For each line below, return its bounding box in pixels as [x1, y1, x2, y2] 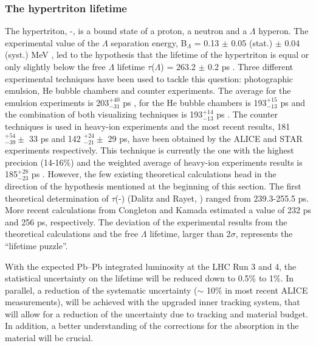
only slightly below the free [5, 60, 106, 72]
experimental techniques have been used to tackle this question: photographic [5, 72, 294, 85]
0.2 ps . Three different [208, 60, 294, 72]
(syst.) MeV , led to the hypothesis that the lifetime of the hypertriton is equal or [5, 48, 309, 61]
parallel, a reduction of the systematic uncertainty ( [5, 283, 197, 296]
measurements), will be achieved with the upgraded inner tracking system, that [5, 295, 300, 308]
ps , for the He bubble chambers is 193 [123, 96, 267, 108]
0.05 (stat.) [231, 36, 273, 49]
